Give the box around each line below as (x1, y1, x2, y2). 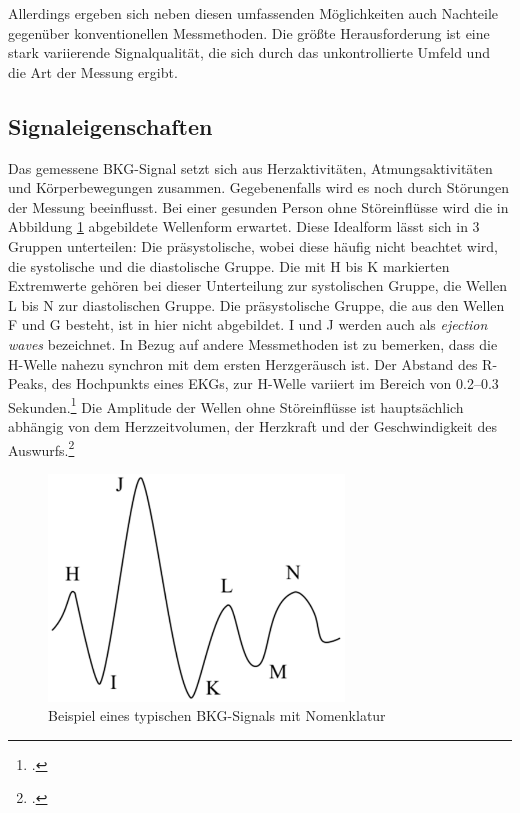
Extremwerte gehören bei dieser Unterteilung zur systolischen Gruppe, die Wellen (8, 275, 508, 296)
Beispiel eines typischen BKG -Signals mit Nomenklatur (48, 705, 386, 726)
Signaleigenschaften (8, 110, 213, 141)
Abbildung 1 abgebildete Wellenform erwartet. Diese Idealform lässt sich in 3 (8, 216, 480, 237)
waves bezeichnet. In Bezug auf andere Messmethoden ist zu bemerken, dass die (8, 333, 498, 354)
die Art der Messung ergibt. (8, 61, 178, 82)
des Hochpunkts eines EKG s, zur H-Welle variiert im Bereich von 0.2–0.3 (51, 373, 499, 394)
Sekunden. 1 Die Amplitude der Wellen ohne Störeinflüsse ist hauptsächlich (8, 393, 464, 417)
